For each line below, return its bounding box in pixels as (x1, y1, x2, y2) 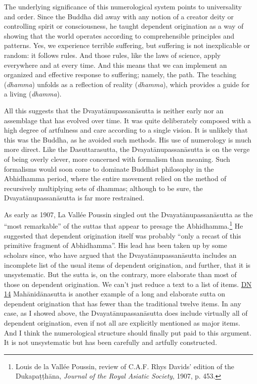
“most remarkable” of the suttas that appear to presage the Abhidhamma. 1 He (4, 219, 243, 231)
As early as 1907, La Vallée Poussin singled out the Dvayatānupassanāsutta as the (4, 209, 253, 219)
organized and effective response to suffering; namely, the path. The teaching (4, 69, 237, 80)
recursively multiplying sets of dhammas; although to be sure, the (4, 183, 203, 193)
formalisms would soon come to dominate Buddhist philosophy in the (4, 163, 214, 174)
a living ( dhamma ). (4, 89, 62, 99)
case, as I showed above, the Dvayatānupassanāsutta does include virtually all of (4, 308, 248, 318)
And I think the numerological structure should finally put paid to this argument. (4, 327, 252, 337)
